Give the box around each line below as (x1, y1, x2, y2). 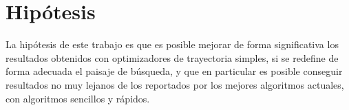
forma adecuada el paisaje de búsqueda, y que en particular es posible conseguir (6, 64, 343, 78)
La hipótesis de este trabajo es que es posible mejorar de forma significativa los (6, 37, 339, 52)
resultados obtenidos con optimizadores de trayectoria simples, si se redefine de (6, 50, 339, 65)
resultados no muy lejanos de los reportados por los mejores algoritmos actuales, (6, 77, 344, 91)
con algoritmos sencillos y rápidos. (6, 91, 150, 105)
